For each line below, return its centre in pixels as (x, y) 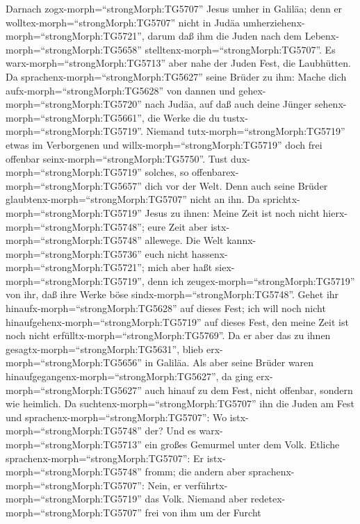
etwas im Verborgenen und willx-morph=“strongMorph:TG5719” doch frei (164, 144)
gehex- (252, 90)
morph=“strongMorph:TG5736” (74, 253)
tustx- (235, 117)
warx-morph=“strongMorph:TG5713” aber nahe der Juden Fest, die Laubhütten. (178, 63)
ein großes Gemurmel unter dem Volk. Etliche (242, 444)
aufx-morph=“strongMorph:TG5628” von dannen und (121, 90)
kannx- (242, 240)
